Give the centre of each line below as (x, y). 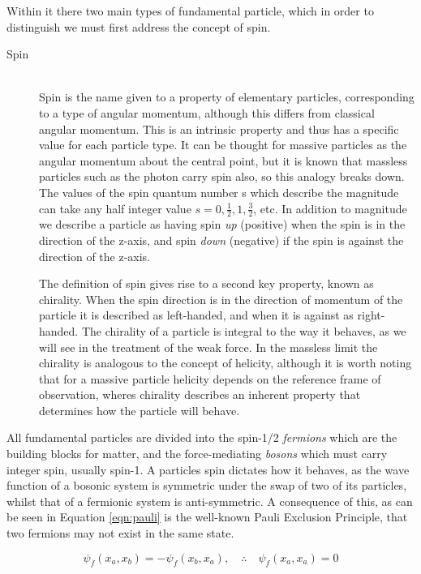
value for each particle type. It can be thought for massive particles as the (223, 145)
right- (371, 315)
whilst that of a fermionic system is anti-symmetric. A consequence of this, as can (210, 501)
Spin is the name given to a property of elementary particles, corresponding (227, 97)
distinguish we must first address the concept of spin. (139, 26)
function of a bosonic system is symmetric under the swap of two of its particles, (207, 485)
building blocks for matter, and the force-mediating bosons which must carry (197, 454)
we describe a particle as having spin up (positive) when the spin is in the (222, 224)
